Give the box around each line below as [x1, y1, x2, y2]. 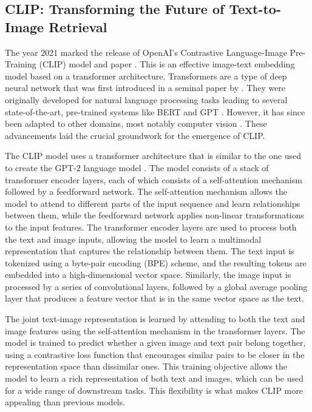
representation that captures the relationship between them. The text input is [5, 245, 294, 257]
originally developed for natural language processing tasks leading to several [5, 93, 288, 106]
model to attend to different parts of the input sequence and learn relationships [5, 197, 300, 209]
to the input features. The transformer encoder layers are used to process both [5, 220, 297, 233]
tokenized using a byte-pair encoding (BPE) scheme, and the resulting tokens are [5, 256, 307, 269]
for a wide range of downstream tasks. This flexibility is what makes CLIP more [5, 383, 303, 396]
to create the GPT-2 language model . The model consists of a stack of [5, 161, 269, 174]
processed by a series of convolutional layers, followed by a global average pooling [5, 280, 308, 292]
